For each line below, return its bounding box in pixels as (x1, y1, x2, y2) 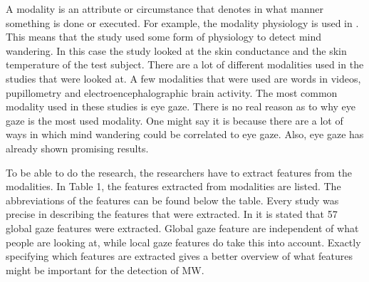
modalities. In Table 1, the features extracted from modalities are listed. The (6, 179, 341, 194)
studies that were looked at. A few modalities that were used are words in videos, (6, 70, 361, 85)
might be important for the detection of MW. (6, 262, 204, 277)
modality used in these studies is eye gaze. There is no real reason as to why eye (6, 99, 356, 114)
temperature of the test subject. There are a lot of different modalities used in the (6, 57, 364, 72)
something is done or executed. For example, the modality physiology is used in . (6, 15, 359, 30)
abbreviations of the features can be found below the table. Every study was (6, 192, 339, 207)
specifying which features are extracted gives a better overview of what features (6, 249, 353, 263)
